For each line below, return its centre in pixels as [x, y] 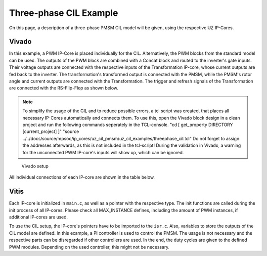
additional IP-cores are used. [39, 217]
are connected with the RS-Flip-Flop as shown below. [64, 88]
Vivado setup [35, 166]
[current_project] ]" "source [51, 131]
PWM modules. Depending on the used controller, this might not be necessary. [89, 247]
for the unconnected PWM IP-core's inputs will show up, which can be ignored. [103, 152]
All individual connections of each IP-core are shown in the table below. [82, 177]
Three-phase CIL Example [64, 13]
